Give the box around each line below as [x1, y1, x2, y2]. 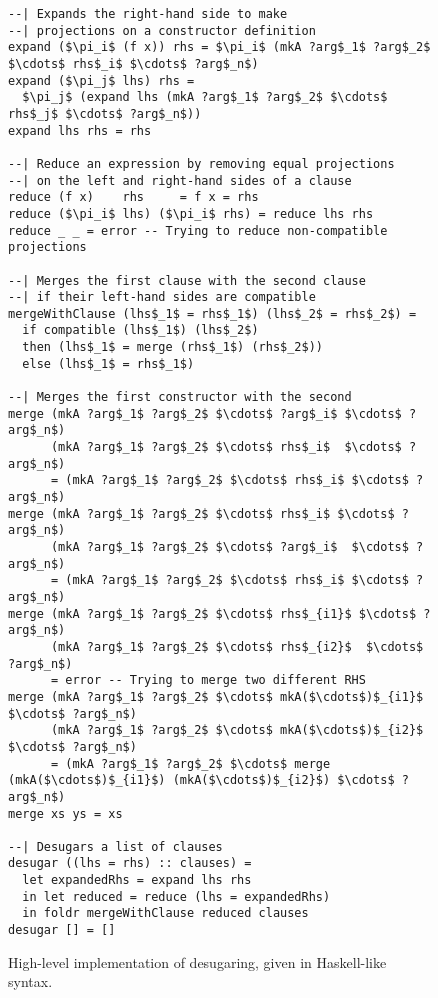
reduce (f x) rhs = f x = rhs [8, 190, 259, 205]
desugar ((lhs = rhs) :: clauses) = [8, 856, 252, 871]
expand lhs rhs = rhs [8, 123, 152, 138]
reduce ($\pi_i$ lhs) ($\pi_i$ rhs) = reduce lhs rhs [8, 206, 374, 221]
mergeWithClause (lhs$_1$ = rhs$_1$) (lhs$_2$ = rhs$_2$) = [8, 306, 417, 321]
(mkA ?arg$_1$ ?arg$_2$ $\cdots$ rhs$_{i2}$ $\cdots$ [50, 639, 424, 654]
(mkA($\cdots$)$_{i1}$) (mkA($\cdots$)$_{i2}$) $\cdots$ [8, 773, 395, 788]
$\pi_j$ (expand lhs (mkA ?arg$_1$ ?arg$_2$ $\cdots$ [22, 90, 388, 105]
